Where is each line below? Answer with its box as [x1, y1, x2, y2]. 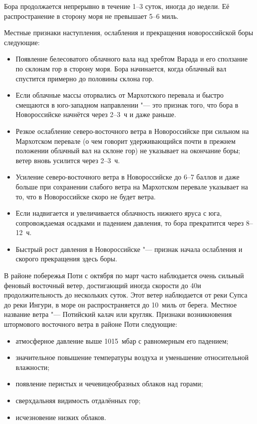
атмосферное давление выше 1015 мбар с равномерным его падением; [15, 335, 229, 346]
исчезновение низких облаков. [15, 412, 106, 422]
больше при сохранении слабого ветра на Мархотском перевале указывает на [15, 181, 248, 191]
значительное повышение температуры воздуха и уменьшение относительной [15, 352, 249, 363]
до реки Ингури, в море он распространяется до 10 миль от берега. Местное [4, 299, 237, 309]
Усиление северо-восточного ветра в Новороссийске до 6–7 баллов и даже [15, 172, 240, 182]
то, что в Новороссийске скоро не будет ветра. [15, 191, 156, 201]
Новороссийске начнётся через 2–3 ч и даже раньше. [15, 109, 176, 120]
